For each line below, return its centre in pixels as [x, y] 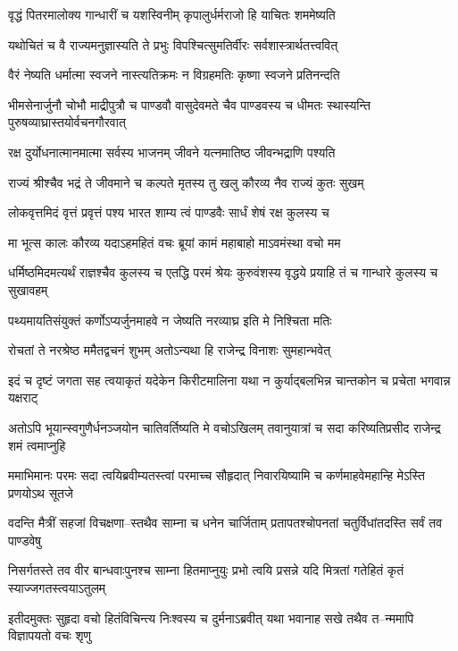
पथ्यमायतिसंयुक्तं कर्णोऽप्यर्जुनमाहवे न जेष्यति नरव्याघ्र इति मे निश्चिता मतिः [170, 320]
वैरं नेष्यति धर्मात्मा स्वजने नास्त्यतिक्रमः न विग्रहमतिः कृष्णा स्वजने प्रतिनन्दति [174, 75]
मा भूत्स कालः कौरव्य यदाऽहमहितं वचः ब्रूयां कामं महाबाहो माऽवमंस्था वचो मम [175, 242]
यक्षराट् [23, 397]
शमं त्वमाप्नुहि [37, 445]
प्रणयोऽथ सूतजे [41, 492]
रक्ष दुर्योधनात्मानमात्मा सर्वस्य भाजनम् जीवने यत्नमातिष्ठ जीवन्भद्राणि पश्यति [172, 152]
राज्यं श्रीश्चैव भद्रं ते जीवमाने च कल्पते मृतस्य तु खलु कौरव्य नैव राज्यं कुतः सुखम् [186, 182]
